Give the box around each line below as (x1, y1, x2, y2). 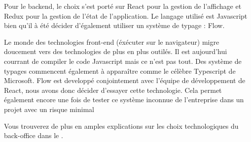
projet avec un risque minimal (4, 104, 94, 114)
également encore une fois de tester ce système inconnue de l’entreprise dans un (4, 94, 244, 105)
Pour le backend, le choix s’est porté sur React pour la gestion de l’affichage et (4, 1, 242, 11)
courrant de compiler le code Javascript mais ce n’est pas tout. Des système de (4, 56, 242, 66)
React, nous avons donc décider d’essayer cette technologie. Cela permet (4, 85, 222, 95)
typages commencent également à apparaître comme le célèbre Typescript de (4, 65, 236, 76)
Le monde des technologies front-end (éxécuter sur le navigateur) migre (4, 36, 219, 47)
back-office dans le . (4, 130, 63, 141)
